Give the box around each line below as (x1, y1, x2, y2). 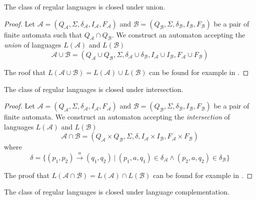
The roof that (4, 66, 46, 77)
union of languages (4, 39, 61, 50)
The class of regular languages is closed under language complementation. (4, 186, 229, 197)
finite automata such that (4, 29, 82, 39)
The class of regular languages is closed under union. (4, 1, 165, 11)
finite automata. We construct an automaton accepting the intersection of (4, 111, 230, 122)
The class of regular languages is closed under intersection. (4, 83, 183, 94)
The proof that (4, 169, 50, 180)
